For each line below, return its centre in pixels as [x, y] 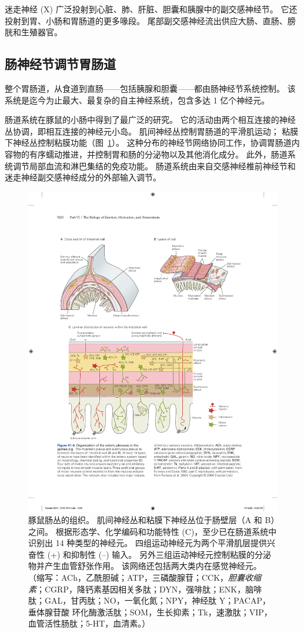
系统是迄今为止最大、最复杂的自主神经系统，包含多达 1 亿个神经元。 [137, 100]
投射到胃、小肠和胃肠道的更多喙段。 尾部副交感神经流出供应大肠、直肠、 [146, 20]
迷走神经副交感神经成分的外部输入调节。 [83, 177]
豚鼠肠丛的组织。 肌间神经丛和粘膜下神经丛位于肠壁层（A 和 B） [152, 520]
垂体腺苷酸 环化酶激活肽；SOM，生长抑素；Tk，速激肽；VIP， [150, 612]
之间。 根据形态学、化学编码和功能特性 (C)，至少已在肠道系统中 [153, 531]
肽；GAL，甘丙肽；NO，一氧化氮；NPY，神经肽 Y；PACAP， [149, 600]
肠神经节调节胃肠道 [60, 64]
